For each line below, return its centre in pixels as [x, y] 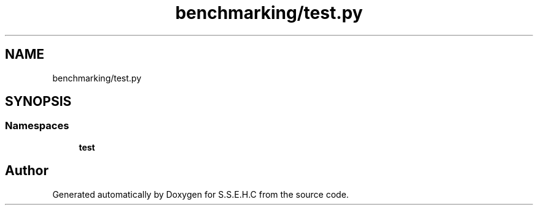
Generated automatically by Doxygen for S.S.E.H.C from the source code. [201, 194]
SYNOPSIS [38, 102]
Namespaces [37, 126]
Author [27, 171]
